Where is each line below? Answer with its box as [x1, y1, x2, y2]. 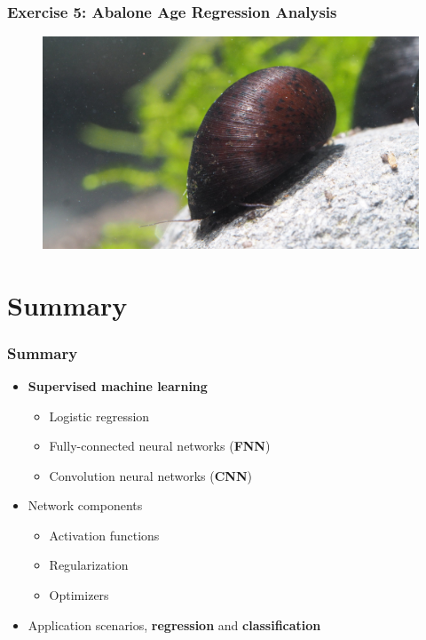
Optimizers [49, 586, 109, 604]
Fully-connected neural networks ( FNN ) [49, 436, 271, 455]
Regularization [49, 556, 129, 574]
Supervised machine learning [28, 376, 208, 395]
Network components [28, 496, 143, 515]
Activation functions [49, 525, 160, 544]
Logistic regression [49, 406, 150, 425]
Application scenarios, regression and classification [28, 615, 321, 634]
